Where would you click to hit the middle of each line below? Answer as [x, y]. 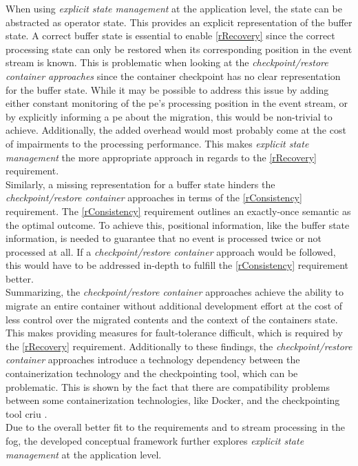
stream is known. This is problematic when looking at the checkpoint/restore [167, 62]
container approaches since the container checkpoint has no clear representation [173, 75]
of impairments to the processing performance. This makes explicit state [157, 143]
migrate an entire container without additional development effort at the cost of [174, 306]
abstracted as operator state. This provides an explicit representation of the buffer [179, 22]
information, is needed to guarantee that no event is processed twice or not [164, 238]
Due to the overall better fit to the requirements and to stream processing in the [176, 427]
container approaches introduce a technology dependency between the [153, 359]
